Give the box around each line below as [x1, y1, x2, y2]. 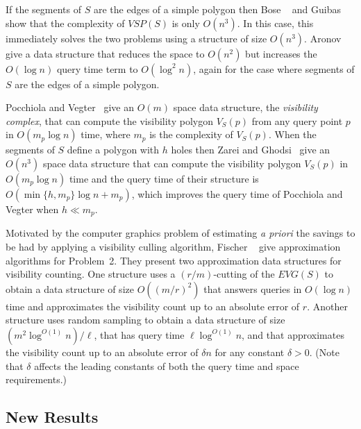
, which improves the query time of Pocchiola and [131, 186, 343, 201]
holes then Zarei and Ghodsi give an [171, 142, 330, 157]
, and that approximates [242, 327, 344, 342]
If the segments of [6, 2, 82, 16]
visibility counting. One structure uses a [6, 267, 176, 281]
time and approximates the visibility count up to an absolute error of [6, 298, 300, 313]
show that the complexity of [6, 15, 125, 30]
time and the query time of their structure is [69, 171, 259, 185]
